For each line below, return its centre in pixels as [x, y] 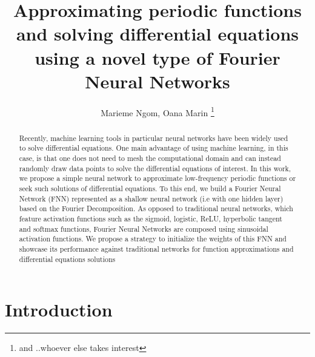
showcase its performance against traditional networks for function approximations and [156, 248]
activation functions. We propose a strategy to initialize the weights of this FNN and [153, 239]
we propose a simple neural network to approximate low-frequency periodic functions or [157, 178]
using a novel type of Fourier [157, 57]
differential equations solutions [67, 259]
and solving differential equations [157, 34]
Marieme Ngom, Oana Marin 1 [157, 111]
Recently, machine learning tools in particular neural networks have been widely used [154, 138]
